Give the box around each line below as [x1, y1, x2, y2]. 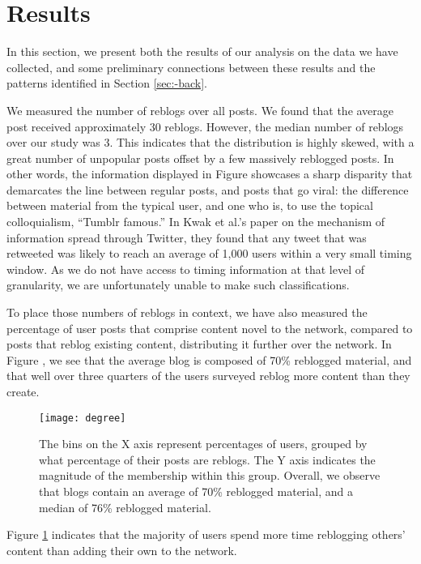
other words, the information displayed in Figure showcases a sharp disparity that [6, 165, 413, 182]
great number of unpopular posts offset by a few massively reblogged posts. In [6, 149, 394, 166]
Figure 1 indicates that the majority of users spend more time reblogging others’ [6, 526, 406, 543]
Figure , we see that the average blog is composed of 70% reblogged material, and [6, 351, 412, 368]
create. [6, 383, 40, 399]
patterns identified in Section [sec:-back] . [6, 75, 207, 92]
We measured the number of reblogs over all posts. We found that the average [6, 101, 394, 118]
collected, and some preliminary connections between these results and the [6, 58, 376, 75]
